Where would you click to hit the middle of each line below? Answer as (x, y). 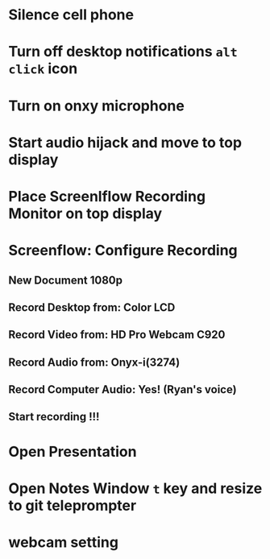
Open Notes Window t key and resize (135, 488)
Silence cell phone (71, 15)
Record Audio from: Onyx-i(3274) (94, 362)
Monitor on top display (85, 213)
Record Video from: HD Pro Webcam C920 (117, 335)
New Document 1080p (66, 280)
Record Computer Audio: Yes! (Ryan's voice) (123, 389)
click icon (43, 69)
